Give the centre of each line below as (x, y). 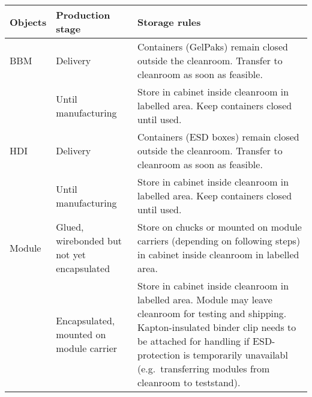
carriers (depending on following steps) (219, 241)
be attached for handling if (193, 341)
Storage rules (169, 22)
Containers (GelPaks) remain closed (213, 47)
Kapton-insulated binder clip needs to (217, 327)
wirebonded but (89, 241)
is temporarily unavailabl (235, 355)
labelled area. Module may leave (205, 299)
